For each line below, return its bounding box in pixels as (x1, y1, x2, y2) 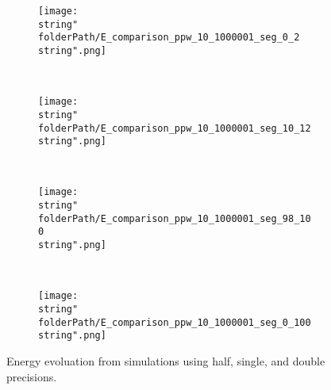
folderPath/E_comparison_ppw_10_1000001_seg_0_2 (38, 32, 300, 44)
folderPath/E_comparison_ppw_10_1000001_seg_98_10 (38, 212, 311, 224)
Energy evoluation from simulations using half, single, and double (6, 352, 325, 369)
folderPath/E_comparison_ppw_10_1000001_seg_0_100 (38, 316, 311, 328)
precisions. (6, 368, 57, 384)
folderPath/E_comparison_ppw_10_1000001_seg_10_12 (38, 122, 311, 134)
